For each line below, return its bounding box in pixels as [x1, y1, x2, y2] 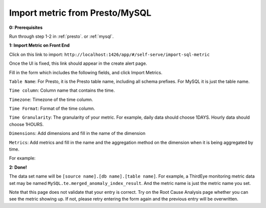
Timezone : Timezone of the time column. [9, 96, 93, 103]
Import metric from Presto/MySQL [9, 7, 152, 18]
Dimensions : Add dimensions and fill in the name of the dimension [9, 130, 146, 136]
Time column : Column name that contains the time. [9, 87, 115, 93]
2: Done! [9, 164, 27, 170]
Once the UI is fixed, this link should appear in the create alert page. [9, 60, 147, 66]
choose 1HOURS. [9, 121, 44, 127]
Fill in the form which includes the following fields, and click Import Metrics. [9, 69, 163, 76]
